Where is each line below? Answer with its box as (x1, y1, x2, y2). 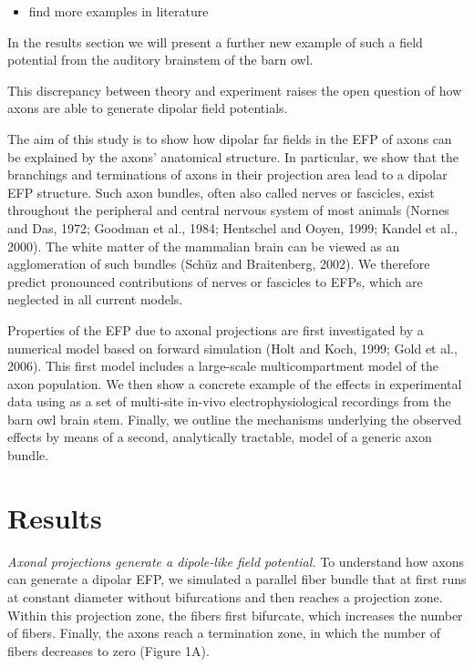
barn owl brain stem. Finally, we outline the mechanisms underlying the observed (7, 409, 462, 428)
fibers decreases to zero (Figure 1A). (7, 641, 210, 660)
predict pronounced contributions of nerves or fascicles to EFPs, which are (7, 272, 423, 291)
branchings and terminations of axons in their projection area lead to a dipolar (7, 165, 448, 184)
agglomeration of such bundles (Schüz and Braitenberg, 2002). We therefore (7, 254, 430, 273)
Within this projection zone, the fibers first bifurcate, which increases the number (7, 605, 463, 624)
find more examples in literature (28, 2, 209, 20)
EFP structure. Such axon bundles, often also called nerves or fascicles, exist (7, 182, 435, 201)
